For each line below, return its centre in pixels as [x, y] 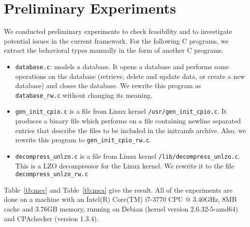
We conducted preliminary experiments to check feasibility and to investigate [118, 31]
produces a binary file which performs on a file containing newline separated [128, 121]
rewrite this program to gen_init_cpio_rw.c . [83, 140]
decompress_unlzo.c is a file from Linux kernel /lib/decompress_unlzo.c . [128, 156]
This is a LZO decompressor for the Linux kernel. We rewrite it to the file [125, 165]
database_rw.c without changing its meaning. [84, 95]
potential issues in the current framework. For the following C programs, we [116, 40]
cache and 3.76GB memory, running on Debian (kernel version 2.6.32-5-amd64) [121, 209]
